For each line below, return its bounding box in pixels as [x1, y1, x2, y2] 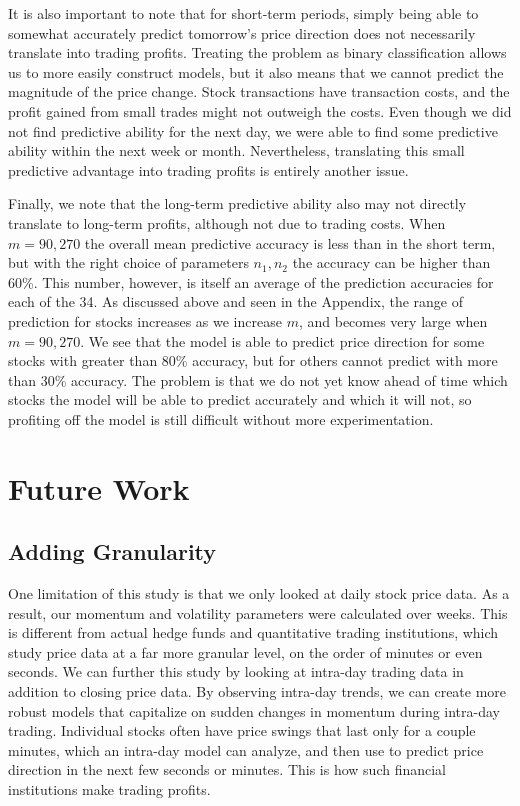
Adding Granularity [8, 536, 217, 567]
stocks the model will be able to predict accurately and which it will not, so [8, 389, 472, 410]
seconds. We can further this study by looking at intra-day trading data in [8, 661, 464, 682]
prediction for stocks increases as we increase [8, 310, 282, 331]
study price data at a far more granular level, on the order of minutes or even [8, 641, 483, 662]
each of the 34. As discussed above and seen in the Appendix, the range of [8, 291, 464, 312]
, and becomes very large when [298, 310, 488, 331]
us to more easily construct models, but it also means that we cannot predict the [8, 61, 504, 82]
